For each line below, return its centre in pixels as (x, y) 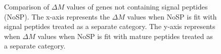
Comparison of (27, 6)
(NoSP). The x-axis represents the (57, 16)
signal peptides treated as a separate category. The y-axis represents (110, 26)
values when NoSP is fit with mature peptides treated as (125, 36)
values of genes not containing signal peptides (137, 6)
